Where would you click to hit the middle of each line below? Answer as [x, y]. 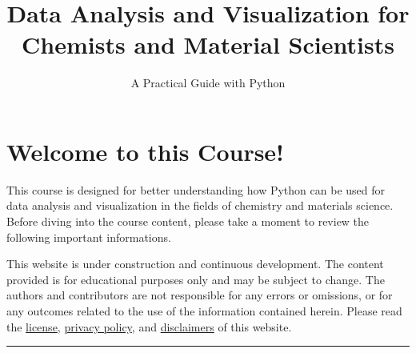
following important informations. [89, 237]
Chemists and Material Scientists [208, 44]
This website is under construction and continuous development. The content [195, 264]
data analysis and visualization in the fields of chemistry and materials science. [200, 205]
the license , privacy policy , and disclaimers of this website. [149, 326]
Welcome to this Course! [145, 151]
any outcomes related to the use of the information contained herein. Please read [204, 311]
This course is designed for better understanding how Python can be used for [196, 189]
